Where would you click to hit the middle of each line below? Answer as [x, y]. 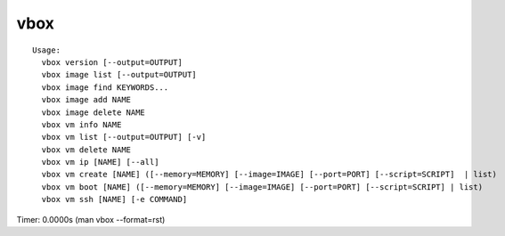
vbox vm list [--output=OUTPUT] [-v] [124, 137]
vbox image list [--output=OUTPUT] [119, 75]
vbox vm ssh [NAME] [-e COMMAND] [114, 199]
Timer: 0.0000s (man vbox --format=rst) [91, 219]
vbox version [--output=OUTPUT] [112, 62]
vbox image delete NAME [94, 112]
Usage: [47, 50]
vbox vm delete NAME [86, 150]
